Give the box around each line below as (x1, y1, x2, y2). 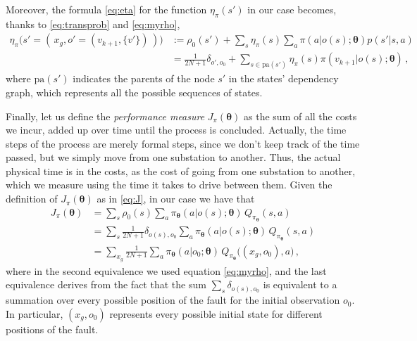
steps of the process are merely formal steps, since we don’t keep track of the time (6, 136, 360, 150)
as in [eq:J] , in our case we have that (97, 191, 255, 206)
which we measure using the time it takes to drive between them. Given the (6, 177, 332, 192)
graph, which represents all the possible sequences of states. (6, 84, 263, 99)
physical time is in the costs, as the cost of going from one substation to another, (6, 163, 356, 178)
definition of (6, 191, 58, 206)
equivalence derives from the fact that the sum (6, 277, 206, 292)
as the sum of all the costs (244, 108, 357, 123)
